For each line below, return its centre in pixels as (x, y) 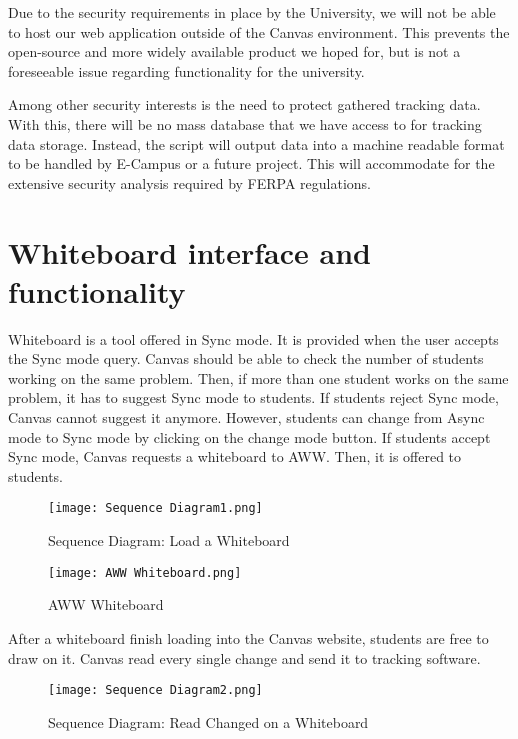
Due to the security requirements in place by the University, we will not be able (252, 12)
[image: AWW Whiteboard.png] (145, 572)
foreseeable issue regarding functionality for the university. (186, 70)
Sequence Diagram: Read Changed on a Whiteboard (208, 721)
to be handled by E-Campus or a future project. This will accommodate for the (251, 163)
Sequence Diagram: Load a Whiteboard (169, 540)
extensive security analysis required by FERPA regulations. (190, 182)
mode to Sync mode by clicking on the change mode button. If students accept (249, 436)
